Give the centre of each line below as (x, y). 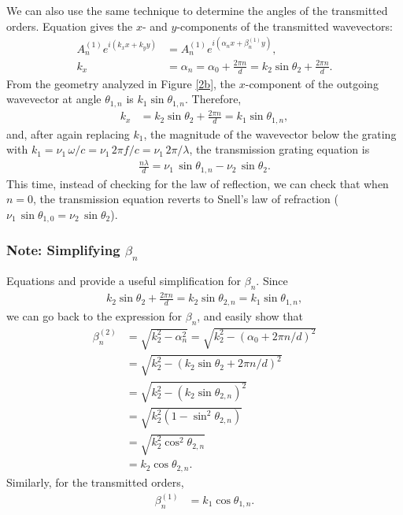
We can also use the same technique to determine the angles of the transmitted (197, 10)
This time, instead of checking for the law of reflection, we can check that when (198, 183)
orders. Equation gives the (70, 26)
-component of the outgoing (312, 83)
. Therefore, (213, 99)
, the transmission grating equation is (279, 149)
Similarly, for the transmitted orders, (95, 482)
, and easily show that (250, 315)
